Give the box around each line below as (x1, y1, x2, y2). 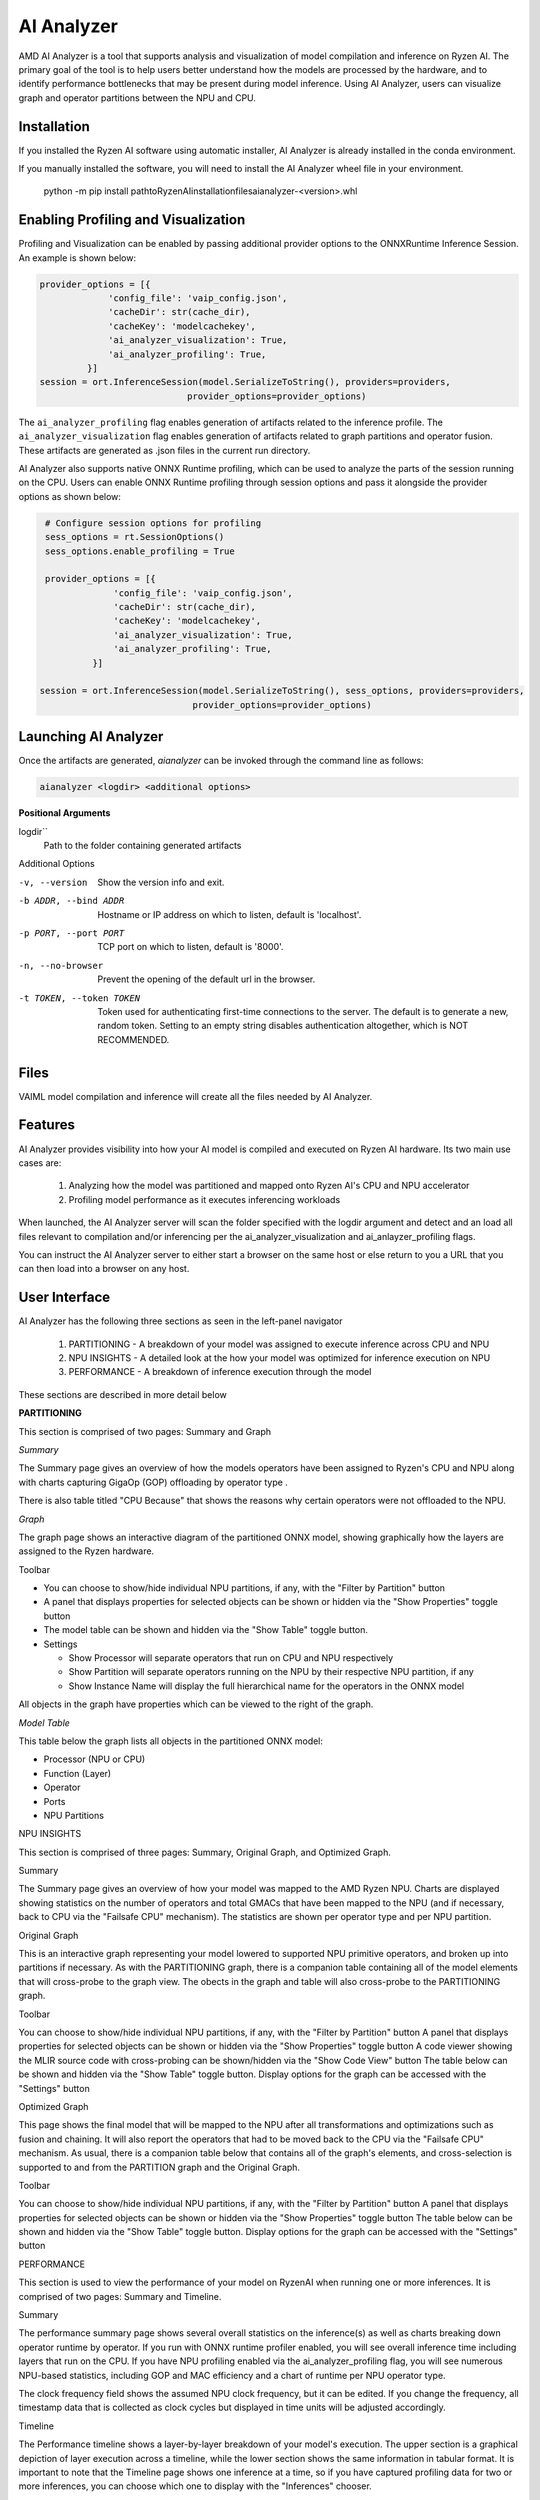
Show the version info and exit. (97, 876, 225, 888)
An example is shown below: (18, 251, 137, 264)
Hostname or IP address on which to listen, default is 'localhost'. (97, 908, 362, 920)
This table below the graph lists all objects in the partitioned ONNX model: (18, 1735, 324, 1747)
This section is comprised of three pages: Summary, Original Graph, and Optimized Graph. (18, 1846, 392, 1858)
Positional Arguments (18, 807, 111, 819)
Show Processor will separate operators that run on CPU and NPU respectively (68, 1652, 394, 1664)
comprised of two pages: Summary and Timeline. (18, 2290, 222, 2302)
